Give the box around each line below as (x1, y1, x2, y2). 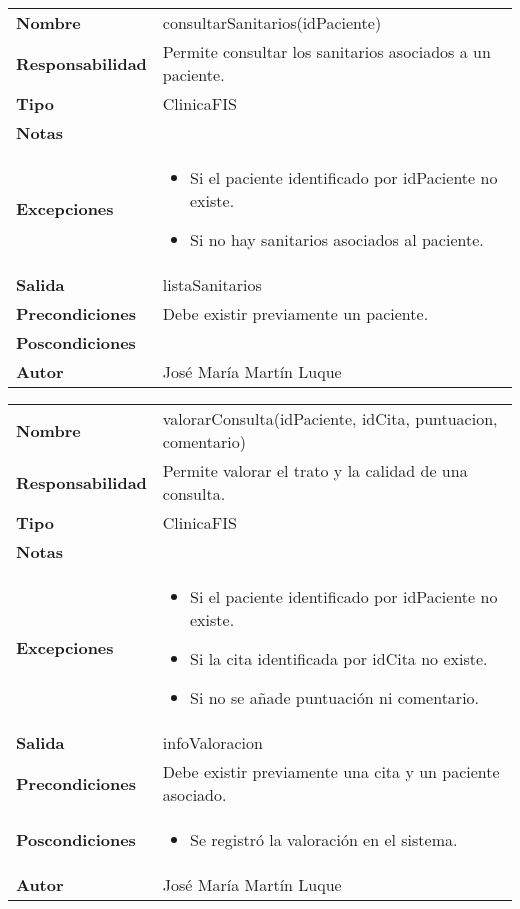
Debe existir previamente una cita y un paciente (162, 760, 500, 783)
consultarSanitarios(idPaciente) (162, 11, 382, 34)
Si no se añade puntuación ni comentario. (190, 686, 480, 709)
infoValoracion (162, 731, 263, 754)
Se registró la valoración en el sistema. (190, 828, 458, 851)
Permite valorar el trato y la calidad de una (162, 459, 468, 482)
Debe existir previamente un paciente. (162, 302, 429, 325)
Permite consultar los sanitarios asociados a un (162, 40, 491, 63)
